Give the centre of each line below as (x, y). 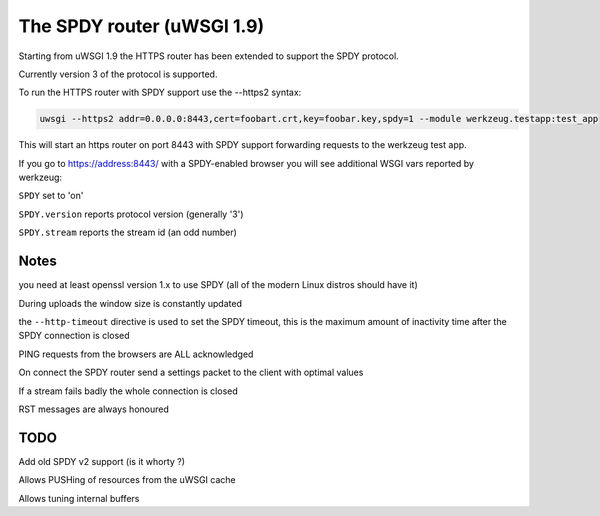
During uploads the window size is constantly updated (130, 303)
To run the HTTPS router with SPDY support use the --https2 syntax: (160, 92)
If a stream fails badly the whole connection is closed (128, 391)
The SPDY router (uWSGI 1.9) (141, 26)
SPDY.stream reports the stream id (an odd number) (127, 232)
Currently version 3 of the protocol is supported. (118, 74)
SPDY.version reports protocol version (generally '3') (131, 214)
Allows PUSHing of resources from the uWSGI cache (127, 480)
